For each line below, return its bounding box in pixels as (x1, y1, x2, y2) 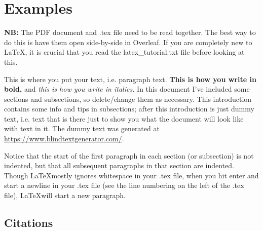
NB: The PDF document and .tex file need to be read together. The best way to (4, 27, 256, 37)
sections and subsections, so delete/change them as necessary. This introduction (4, 93, 252, 104)
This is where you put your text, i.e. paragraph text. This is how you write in (4, 73, 256, 84)
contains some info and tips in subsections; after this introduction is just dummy (4, 103, 254, 114)
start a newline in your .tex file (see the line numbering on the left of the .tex (4, 180, 244, 190)
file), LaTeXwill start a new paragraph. (4, 190, 126, 201)
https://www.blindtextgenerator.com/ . (4, 133, 124, 144)
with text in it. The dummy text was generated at (4, 123, 160, 134)
